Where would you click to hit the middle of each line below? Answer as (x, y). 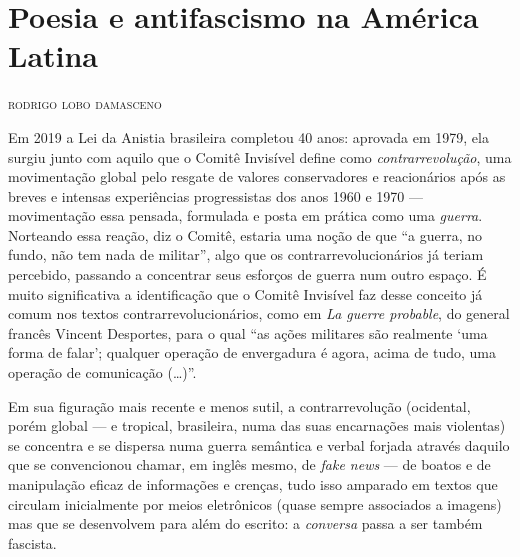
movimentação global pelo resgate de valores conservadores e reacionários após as (257, 176)
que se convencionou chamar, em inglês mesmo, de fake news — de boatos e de (249, 464)
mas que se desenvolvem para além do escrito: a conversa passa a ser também (245, 523)
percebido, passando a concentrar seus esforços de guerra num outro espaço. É (247, 274)
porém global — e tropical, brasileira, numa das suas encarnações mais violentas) (257, 425)
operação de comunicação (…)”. (102, 372)
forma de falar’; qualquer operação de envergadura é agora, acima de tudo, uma (252, 352)
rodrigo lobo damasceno (85, 103)
